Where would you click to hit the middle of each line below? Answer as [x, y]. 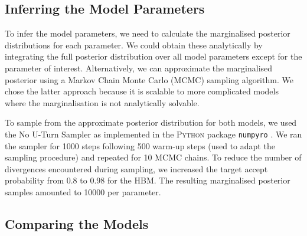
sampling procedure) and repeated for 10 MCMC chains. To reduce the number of [153, 157]
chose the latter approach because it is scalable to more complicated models [142, 91]
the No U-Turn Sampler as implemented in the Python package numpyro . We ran [153, 134]
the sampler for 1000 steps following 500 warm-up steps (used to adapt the [140, 145]
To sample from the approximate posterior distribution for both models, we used [151, 122]
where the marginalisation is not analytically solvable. [102, 102]
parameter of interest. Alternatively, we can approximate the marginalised [139, 68]
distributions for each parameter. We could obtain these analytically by [134, 45]
